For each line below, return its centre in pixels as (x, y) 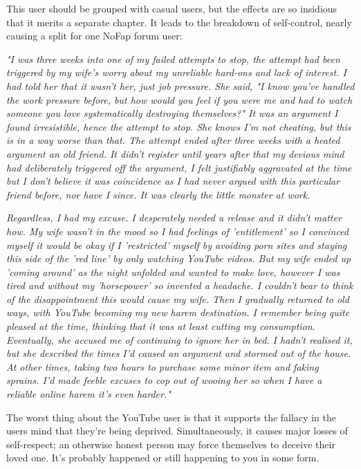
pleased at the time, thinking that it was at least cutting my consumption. (161, 326)
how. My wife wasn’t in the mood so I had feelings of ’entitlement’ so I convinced (177, 231)
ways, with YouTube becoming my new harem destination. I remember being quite (178, 312)
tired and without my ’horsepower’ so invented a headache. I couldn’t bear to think (180, 285)
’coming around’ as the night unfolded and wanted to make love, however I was (173, 272)
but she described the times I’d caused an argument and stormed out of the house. (179, 353)
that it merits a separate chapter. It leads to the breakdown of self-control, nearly (179, 22)
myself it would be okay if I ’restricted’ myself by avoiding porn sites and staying (177, 245)
